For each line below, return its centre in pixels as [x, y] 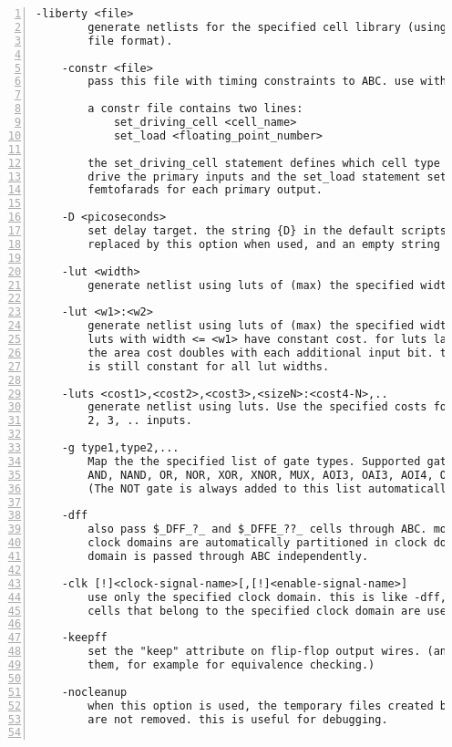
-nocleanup [94, 692]
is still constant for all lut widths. [209, 366]
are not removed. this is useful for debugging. [238, 719]
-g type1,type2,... [120, 448]
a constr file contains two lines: [195, 109]
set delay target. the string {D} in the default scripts [267, 231]
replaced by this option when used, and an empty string [264, 244]
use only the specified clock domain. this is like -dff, [267, 597]
